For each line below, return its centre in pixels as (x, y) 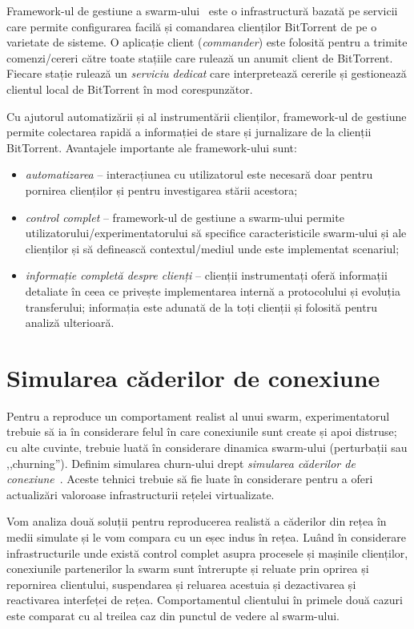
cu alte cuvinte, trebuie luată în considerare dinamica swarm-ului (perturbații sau (207, 447)
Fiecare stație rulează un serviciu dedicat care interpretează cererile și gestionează (207, 73)
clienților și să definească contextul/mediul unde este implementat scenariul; (212, 248)
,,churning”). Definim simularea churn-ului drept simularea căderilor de (181, 463)
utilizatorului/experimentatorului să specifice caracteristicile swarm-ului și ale (216, 233)
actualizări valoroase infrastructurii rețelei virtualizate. (141, 494)
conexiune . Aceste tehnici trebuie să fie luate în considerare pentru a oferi (190, 479)
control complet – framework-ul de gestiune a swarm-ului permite (185, 217)
